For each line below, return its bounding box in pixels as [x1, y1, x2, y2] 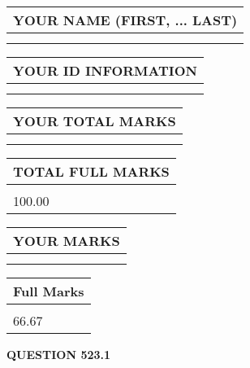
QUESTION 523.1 [6, 346, 111, 362]
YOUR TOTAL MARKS [13, 112, 176, 130]
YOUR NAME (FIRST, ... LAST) [13, 11, 238, 29]
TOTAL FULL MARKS [13, 162, 170, 181]
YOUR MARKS [13, 231, 120, 250]
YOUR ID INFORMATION [13, 61, 197, 80]
